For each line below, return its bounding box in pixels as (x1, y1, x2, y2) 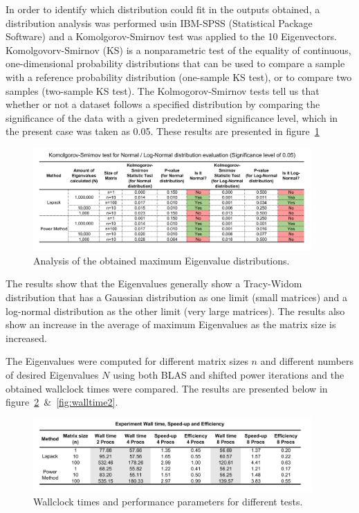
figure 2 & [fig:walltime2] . (6, 395, 118, 409)
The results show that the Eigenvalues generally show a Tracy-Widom (6, 276, 302, 291)
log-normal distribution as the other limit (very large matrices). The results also (6, 303, 345, 318)
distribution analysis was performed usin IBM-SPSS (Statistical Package (6, 15, 313, 30)
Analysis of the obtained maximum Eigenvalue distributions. (33, 253, 290, 267)
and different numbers (260, 354, 353, 368)
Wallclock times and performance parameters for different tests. (33, 494, 303, 508)
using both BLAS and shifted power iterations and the (113, 367, 344, 381)
